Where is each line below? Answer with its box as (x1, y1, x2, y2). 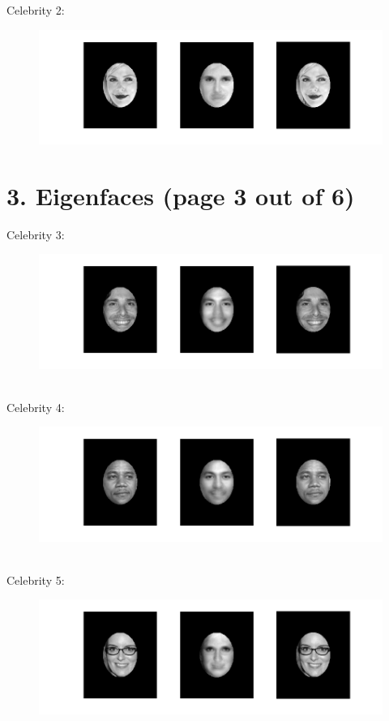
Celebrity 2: (6, 2, 65, 18)
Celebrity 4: (6, 398, 65, 415)
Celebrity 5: (6, 571, 65, 588)
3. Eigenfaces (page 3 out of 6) (6, 178, 355, 212)
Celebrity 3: (6, 225, 65, 242)
